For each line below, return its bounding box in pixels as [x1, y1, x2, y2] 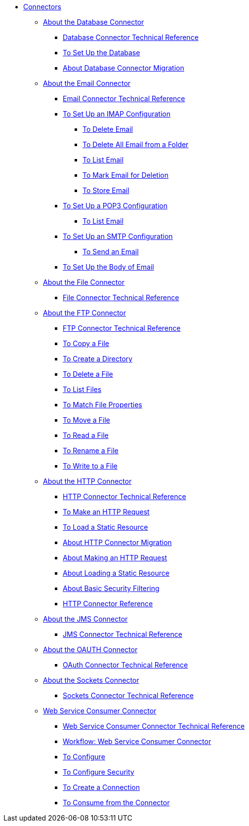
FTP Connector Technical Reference [63, 324, 181, 332]
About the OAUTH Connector [43, 645, 138, 654]
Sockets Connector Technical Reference [63, 691, 194, 700]
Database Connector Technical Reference [63, 33, 199, 41]
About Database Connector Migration [63, 64, 184, 72]
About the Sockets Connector [43, 676, 139, 684]
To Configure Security [63, 768, 134, 776]
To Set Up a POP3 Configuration [63, 201, 167, 210]
